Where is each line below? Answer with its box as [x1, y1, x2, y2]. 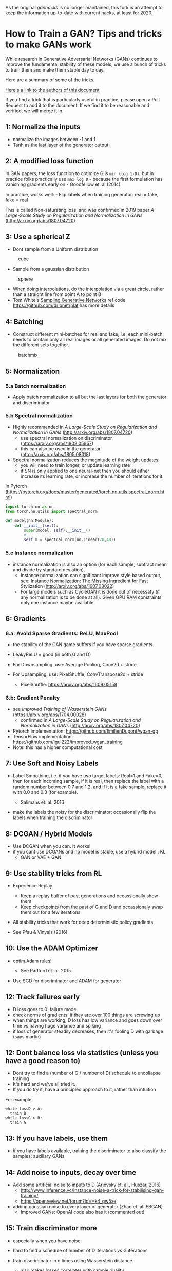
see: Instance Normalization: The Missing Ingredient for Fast [20, 578, 148, 584]
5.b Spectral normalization [5, 412, 73, 419]
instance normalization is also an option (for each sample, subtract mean [12, 561, 167, 567]
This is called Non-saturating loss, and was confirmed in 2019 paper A [5, 206, 154, 213]
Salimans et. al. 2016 [20, 799, 64, 805]
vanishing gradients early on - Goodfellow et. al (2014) [5, 181, 121, 187]
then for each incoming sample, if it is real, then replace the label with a [12, 778, 164, 785]
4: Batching [5, 317, 44, 326]
